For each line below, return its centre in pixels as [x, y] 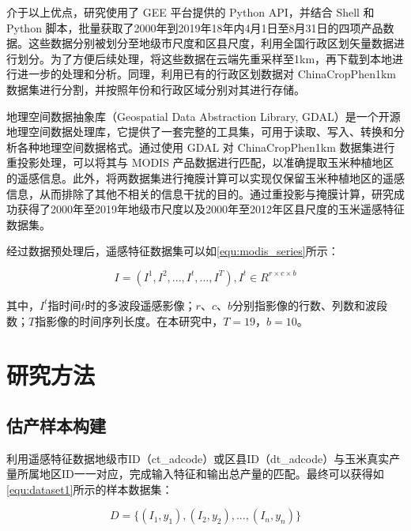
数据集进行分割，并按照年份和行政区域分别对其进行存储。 [156, 89]
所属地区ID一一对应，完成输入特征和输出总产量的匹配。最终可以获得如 [200, 474]
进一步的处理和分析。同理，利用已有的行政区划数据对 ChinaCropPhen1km [206, 74]
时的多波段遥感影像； [140, 305]
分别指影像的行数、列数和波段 [309, 305]
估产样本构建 [56, 425]
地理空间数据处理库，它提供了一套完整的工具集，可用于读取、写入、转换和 [200, 132]
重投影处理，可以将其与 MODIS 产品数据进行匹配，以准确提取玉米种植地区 [200, 162]
